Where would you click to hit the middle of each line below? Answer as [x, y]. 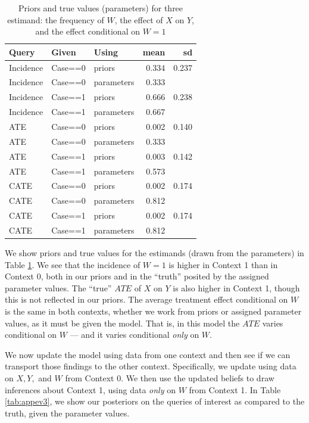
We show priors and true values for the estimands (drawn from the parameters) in [154, 253]
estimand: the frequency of [56, 19]
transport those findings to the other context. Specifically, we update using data [151, 366]
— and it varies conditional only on [135, 335]
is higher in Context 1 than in [223, 264]
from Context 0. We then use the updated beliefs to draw [170, 377]
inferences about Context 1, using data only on [90, 389]
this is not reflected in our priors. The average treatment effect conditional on [146, 299]
